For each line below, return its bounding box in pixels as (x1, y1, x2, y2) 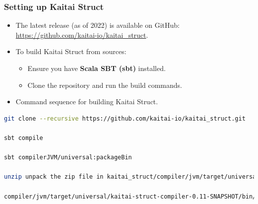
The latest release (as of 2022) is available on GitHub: (15, 20, 180, 30)
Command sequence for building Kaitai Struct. (15, 96, 158, 107)
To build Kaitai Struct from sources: (15, 46, 127, 57)
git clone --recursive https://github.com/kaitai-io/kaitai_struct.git (4, 115, 246, 122)
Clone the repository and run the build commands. (27, 79, 183, 90)
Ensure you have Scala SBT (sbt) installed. (27, 63, 166, 73)
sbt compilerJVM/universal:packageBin (4, 154, 132, 161)
